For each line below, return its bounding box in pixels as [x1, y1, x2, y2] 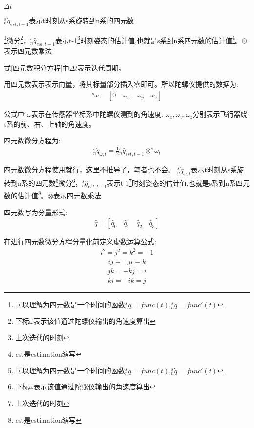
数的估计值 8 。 [4, 189, 48, 200]
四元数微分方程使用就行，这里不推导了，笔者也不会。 [4, 165, 175, 175]
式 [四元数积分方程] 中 [4, 62, 69, 72]
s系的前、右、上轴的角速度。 [4, 119, 96, 129]
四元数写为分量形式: [4, 207, 67, 217]
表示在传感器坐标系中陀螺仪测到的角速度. [31, 109, 164, 119]
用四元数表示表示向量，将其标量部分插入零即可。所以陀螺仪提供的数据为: [4, 79, 238, 89]
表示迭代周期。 [77, 62, 126, 72]
